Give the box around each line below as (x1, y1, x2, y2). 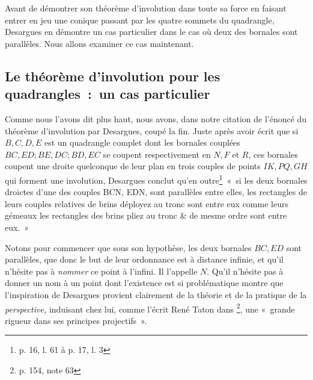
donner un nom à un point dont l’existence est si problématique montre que (5, 276, 284, 289)
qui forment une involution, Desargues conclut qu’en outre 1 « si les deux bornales (5, 172, 308, 186)
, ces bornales (248, 148, 298, 160)
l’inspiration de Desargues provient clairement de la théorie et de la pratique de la (5, 288, 307, 301)
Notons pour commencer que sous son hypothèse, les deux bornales (5, 241, 252, 254)
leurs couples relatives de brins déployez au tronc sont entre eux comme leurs (5, 197, 288, 210)
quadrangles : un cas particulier (5, 84, 210, 103)
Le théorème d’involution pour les (5, 66, 220, 85)
